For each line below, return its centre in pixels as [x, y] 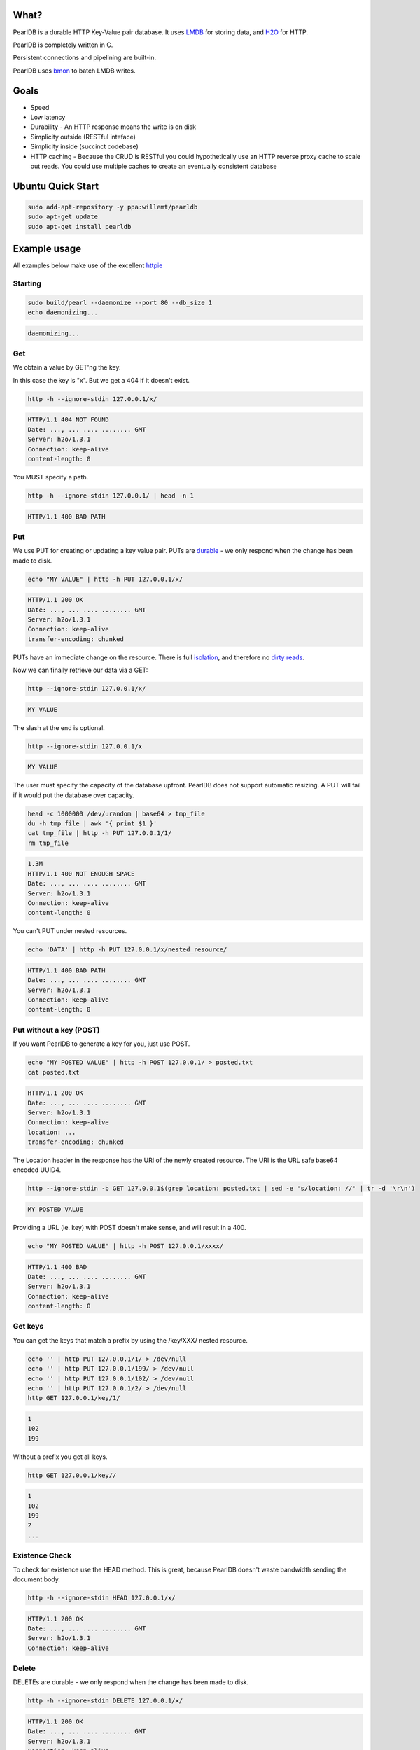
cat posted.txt [54, 1072]
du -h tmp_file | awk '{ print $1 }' [92, 824]
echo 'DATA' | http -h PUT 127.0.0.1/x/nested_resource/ [127, 950]
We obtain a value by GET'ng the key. [67, 367]
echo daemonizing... [63, 313]
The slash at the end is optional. [59, 727]
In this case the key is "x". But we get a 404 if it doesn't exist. [101, 380]
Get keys [28, 1326]
